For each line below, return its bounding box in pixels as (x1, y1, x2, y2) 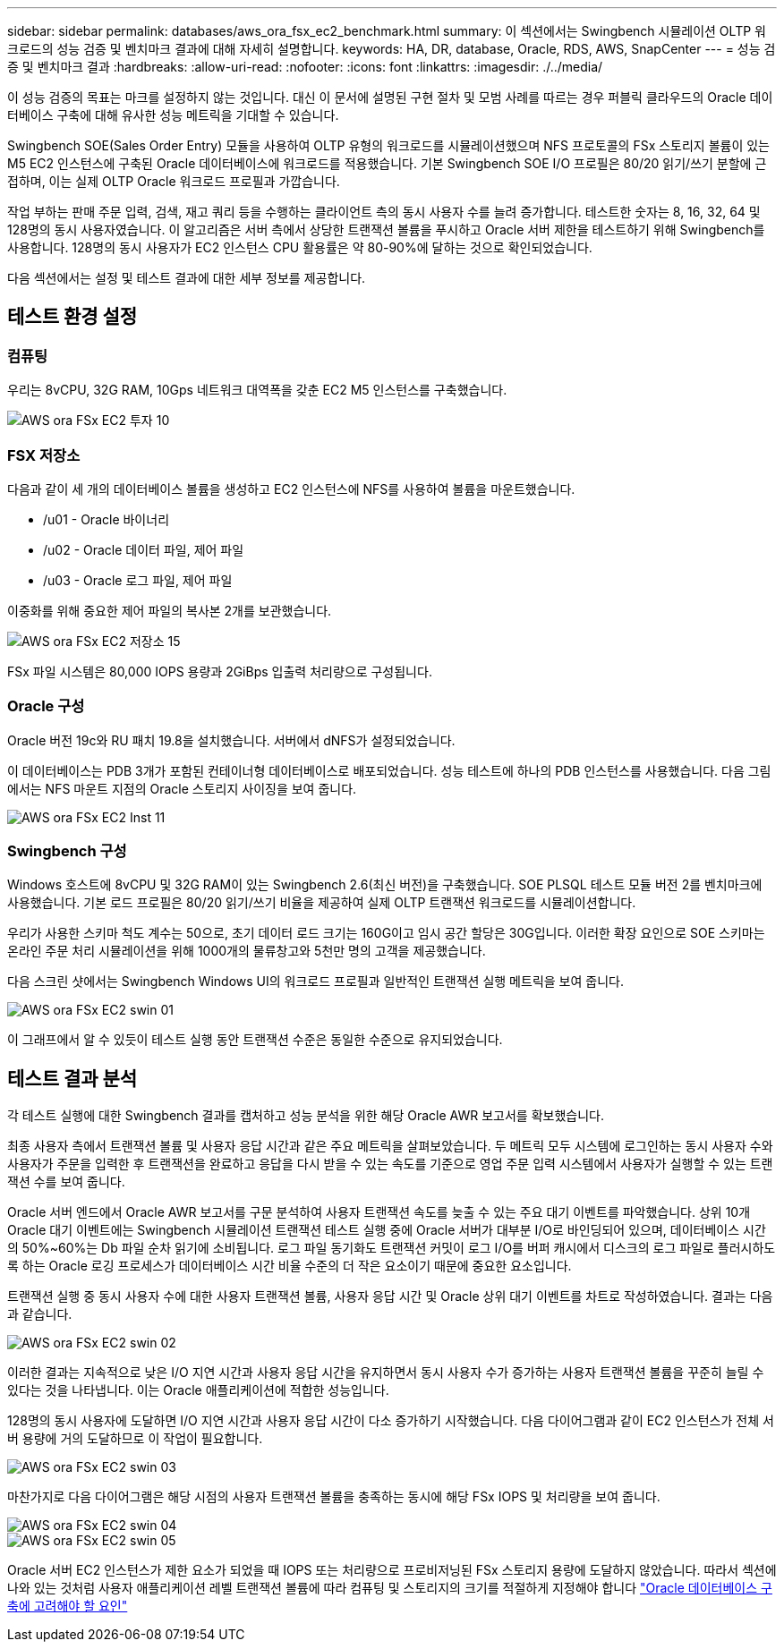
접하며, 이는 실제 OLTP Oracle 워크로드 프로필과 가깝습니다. (7, 174, 340, 189)
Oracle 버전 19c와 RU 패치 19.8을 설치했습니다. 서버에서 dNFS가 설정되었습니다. (7, 732, 456, 748)
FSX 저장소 (7, 446, 81, 464)
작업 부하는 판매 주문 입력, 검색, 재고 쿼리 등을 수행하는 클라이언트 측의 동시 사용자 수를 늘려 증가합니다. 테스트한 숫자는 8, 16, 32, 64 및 (7, 204, 761, 219)
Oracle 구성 (7, 697, 85, 716)
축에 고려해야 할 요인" (7, 1598, 128, 1614)
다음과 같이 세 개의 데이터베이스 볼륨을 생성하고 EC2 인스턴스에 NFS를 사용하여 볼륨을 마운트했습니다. (7, 480, 575, 497)
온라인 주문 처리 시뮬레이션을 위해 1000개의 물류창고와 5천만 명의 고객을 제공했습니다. (7, 943, 486, 959)
